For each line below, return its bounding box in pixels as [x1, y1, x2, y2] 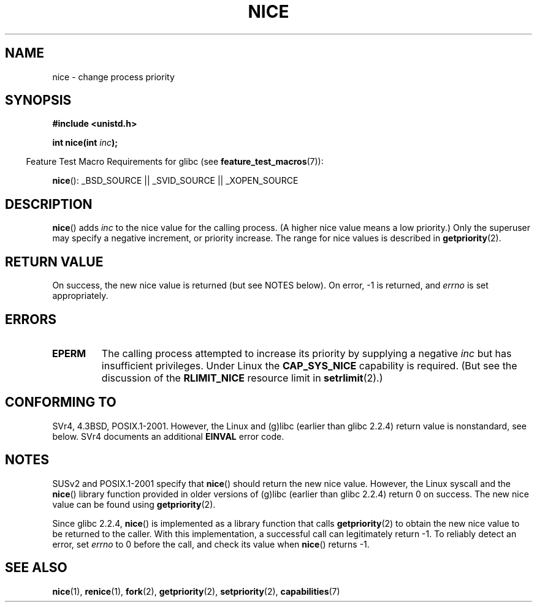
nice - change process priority [52, 71, 175, 82]
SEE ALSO [5, 560, 67, 576]
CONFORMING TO [5, 394, 116, 410]
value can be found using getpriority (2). [52, 499, 216, 510]
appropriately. [52, 290, 109, 301]
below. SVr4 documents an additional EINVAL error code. [52, 431, 284, 442]
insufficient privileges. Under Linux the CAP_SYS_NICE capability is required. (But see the [101, 359, 517, 372]
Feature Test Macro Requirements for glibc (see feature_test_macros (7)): [26, 156, 324, 167]
